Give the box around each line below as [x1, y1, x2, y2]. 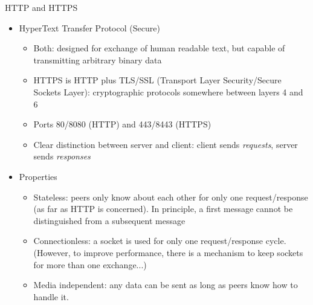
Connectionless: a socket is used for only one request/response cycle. [33, 234, 286, 247]
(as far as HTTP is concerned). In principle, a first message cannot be [33, 202, 293, 215]
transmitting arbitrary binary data [33, 53, 162, 66]
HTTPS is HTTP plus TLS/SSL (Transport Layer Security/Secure [33, 74, 282, 86]
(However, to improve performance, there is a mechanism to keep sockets [33, 246, 303, 258]
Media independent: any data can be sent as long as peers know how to [33, 278, 298, 291]
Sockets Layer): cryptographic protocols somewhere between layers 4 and [33, 85, 303, 98]
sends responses [33, 150, 91, 162]
